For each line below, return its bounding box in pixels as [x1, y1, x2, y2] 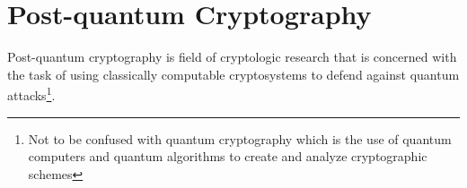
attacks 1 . [7, 83, 56, 104]
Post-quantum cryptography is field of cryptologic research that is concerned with [7, 47, 457, 66]
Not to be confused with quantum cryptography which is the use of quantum [28, 129, 452, 148]
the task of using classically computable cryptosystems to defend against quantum [7, 64, 460, 83]
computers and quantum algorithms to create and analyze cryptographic [28, 147, 427, 166]
